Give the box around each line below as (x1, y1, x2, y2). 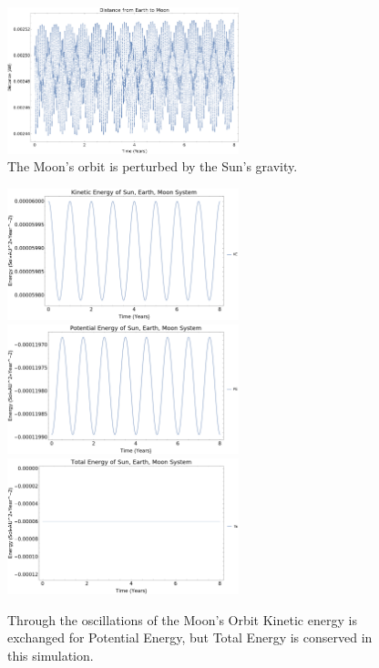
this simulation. (7, 646, 94, 665)
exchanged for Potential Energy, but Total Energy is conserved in (7, 628, 373, 647)
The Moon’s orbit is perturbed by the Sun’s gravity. (7, 157, 298, 176)
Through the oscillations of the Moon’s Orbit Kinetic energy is (7, 610, 357, 629)
